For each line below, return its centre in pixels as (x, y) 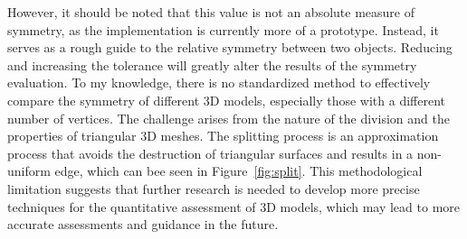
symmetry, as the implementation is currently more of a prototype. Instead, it (223, 29)
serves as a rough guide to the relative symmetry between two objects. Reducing (230, 47)
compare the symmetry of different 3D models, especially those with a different (226, 100)
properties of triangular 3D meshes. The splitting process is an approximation (223, 136)
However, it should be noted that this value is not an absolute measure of (211, 12)
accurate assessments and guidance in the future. (143, 224)
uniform (29, 171)
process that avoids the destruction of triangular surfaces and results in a (210, 153)
